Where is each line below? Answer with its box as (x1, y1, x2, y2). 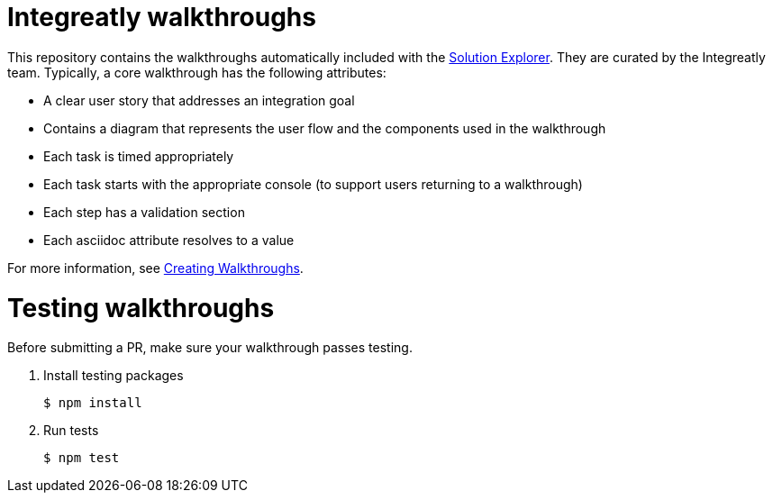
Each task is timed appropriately (43, 148, 234, 164)
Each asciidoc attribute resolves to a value (43, 232, 295, 248)
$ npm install (43, 395, 142, 411)
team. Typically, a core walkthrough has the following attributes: (7, 64, 386, 80)
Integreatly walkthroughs (7, 2, 316, 32)
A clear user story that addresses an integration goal (43, 92, 355, 108)
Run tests (43, 423, 99, 439)
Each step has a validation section (43, 204, 245, 220)
